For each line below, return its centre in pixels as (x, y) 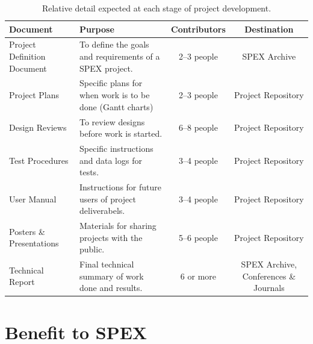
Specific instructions (116, 148)
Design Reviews (38, 127)
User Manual (33, 199)
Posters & (27, 231)
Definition (27, 56)
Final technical (107, 264)
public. (92, 249)
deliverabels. (102, 211)
